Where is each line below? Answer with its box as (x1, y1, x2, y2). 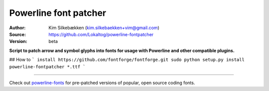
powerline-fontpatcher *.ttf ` (9, 64, 86, 69)
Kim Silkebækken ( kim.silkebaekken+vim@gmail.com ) (48, 25, 159, 31)
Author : (9, 25, 26, 31)
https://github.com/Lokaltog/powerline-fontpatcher (48, 31, 154, 37)
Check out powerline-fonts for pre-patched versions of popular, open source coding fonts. (9, 80, 195, 86)
